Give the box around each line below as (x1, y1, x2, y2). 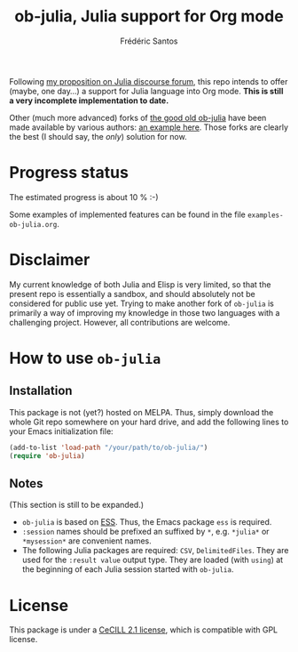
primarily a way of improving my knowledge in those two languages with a (9, 307, 280, 318)
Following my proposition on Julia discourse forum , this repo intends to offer (9, 76, 288, 86)
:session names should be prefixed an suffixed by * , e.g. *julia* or (21, 527, 270, 537)
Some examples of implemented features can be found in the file (9, 209, 247, 220)
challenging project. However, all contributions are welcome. (9, 317, 231, 327)
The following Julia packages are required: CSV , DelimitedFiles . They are (21, 545, 289, 556)
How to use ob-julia (9, 349, 161, 368)
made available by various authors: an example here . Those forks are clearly (9, 122, 288, 133)
